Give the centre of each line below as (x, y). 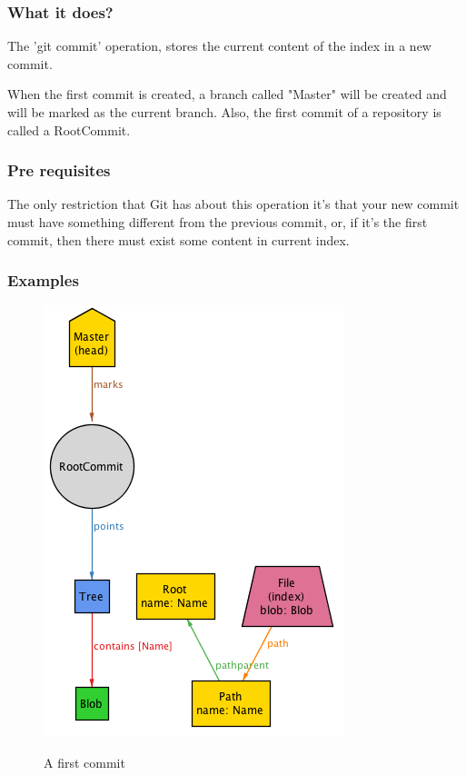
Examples (43, 280)
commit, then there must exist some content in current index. (178, 239)
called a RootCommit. (69, 129)
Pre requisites (59, 170)
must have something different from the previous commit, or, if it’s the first (218, 222)
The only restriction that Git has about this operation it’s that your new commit (233, 204)
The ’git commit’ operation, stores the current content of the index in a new (219, 46)
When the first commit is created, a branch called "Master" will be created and (227, 94)
